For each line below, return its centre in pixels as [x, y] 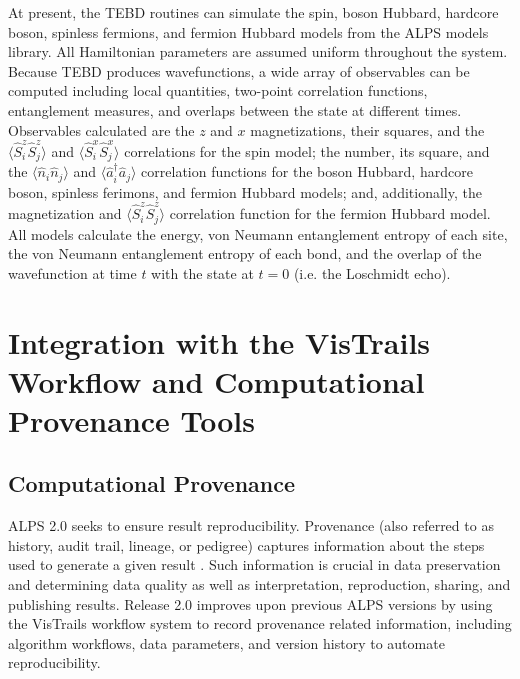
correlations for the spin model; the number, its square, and [307, 150]
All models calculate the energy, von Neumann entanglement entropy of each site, [258, 233]
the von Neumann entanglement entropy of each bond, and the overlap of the [245, 253]
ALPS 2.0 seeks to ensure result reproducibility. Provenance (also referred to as [251, 525]
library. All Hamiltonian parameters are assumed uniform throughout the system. [258, 51]
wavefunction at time [72, 272]
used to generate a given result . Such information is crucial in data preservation [254, 564]
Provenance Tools [132, 419]
